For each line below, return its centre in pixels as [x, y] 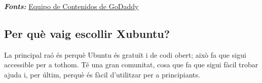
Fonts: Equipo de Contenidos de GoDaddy [71, 6]
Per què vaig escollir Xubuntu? [87, 33]
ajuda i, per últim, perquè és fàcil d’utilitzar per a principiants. [102, 74]
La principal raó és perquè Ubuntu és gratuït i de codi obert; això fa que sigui [125, 54]
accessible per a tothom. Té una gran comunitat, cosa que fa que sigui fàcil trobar [131, 65]
